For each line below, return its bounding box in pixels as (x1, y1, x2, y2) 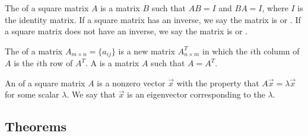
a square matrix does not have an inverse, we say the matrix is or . (5, 25, 248, 37)
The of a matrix (5, 44, 63, 57)
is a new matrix (118, 44, 175, 57)
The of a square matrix (5, 2, 89, 14)
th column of (253, 44, 300, 57)
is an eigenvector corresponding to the (127, 88, 265, 101)
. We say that (66, 88, 116, 101)
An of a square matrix (5, 76, 85, 89)
